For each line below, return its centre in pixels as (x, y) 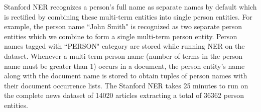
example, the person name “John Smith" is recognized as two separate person (123, 26)
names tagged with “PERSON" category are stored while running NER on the (124, 46)
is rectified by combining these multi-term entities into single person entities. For (128, 16)
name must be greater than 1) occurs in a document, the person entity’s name (124, 66)
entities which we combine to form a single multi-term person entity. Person (121, 36)
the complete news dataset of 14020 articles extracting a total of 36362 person (124, 95)
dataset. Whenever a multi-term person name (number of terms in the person (123, 55)
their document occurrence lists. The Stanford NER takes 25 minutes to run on (126, 85)
